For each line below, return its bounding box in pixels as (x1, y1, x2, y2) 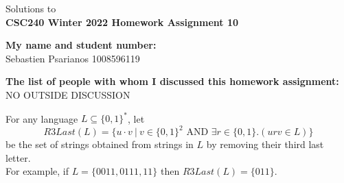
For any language (5, 111, 78, 125)
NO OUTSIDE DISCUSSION (5, 87, 130, 101)
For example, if (5, 164, 69, 178)
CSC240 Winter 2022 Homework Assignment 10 (5, 14, 239, 29)
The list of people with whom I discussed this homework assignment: (5, 74, 339, 88)
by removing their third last (206, 137, 324, 151)
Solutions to (5, 1, 56, 15)
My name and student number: (5, 38, 157, 52)
